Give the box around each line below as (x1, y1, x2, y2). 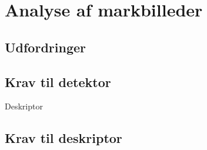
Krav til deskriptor (5, 129, 122, 147)
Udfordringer (5, 38, 86, 56)
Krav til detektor (5, 72, 111, 91)
